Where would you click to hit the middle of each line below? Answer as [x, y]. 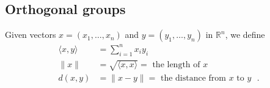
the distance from [193, 79]
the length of [176, 65]
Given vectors [31, 35]
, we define [245, 35]
